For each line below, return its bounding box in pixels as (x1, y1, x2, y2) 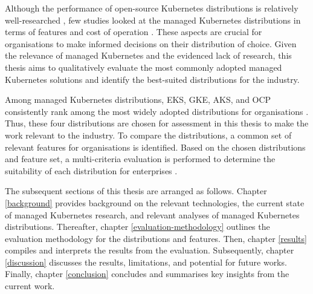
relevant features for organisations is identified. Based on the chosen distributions (5, 140, 306, 153)
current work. (5, 279, 55, 292)
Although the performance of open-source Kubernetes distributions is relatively (5, 2, 298, 14)
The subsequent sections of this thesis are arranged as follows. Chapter (5, 185, 267, 197)
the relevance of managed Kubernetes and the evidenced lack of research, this (5, 49, 292, 62)
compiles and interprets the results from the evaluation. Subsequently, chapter (5, 244, 294, 256)
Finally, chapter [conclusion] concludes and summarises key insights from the (5, 267, 289, 280)
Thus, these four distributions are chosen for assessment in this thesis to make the (5, 117, 309, 129)
